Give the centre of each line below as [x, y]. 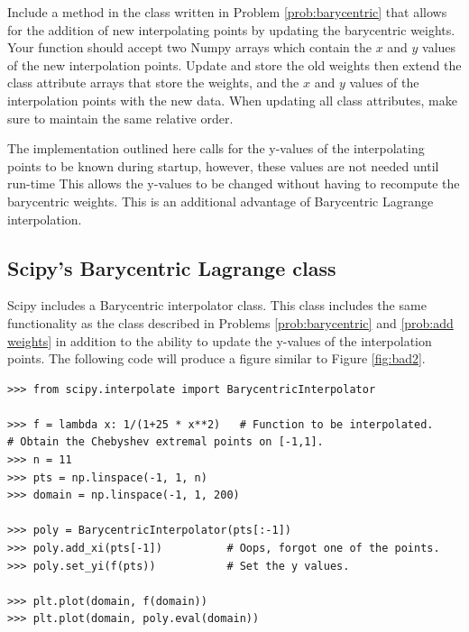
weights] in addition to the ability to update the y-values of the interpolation [220, 340]
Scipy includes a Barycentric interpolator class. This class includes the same [217, 305]
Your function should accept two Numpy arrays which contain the [189, 47]
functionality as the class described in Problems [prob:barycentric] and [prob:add [230, 322]
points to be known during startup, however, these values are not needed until [223, 165]
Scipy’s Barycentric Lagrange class [172, 267]
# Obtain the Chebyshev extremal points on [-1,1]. [166, 442]
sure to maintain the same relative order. [120, 118]
